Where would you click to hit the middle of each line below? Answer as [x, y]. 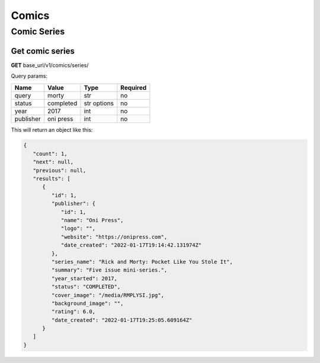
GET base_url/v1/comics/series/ [50, 65]
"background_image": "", [87, 303]
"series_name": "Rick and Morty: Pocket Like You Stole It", [142, 262]
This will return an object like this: [52, 130]
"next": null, [53, 162]
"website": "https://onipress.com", [114, 237]
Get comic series [43, 51]
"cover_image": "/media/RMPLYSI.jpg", [108, 295]
